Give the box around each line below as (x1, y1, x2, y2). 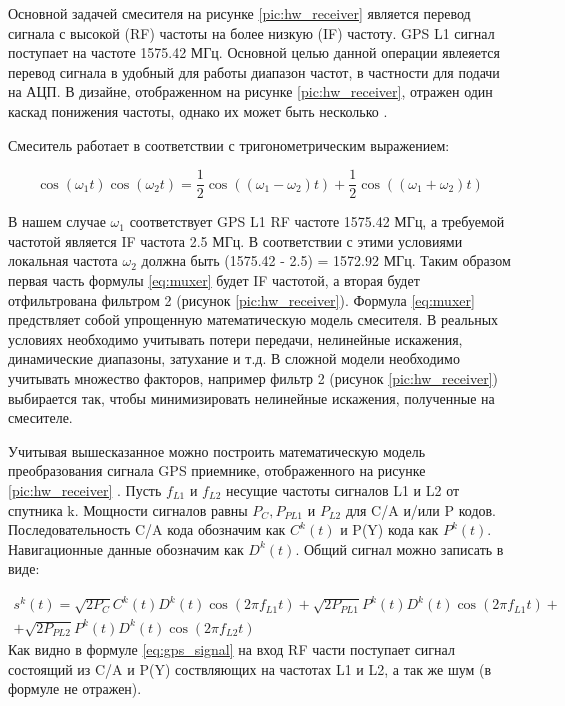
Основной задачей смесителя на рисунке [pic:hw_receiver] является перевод (8, 3, 471, 23)
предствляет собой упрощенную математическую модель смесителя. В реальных (8, 309, 499, 330)
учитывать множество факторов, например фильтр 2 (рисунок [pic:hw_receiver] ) (8, 367, 499, 388)
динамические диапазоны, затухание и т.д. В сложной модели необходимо (8, 348, 460, 369)
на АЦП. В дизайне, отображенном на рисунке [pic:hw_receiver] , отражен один (8, 81, 493, 102)
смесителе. (8, 407, 73, 428)
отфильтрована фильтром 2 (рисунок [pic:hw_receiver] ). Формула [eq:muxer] (8, 289, 475, 310)
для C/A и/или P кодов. (345, 499, 497, 520)
